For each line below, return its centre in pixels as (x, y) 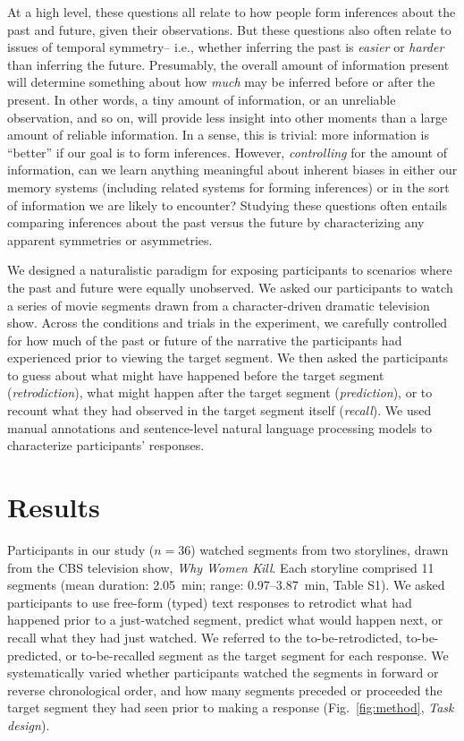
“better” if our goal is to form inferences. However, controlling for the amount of (227, 152)
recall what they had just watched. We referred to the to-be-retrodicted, (205, 637)
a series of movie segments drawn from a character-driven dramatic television (219, 305)
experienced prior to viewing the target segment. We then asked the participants (228, 358)
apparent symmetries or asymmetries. (110, 239)
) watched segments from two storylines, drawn (320, 549)
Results (54, 507)
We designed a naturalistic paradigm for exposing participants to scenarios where (230, 270)
